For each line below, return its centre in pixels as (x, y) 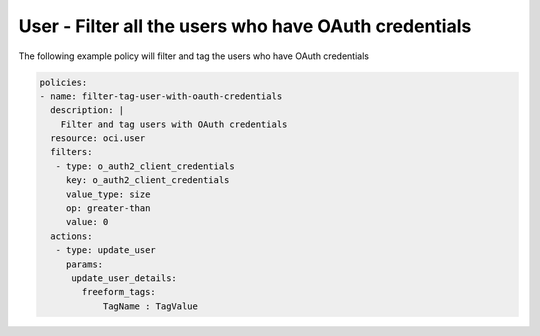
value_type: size (108, 194)
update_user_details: (124, 278)
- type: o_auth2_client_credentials (145, 166)
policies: (63, 82)
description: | (87, 110)
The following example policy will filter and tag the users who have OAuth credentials (194, 56)
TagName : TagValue (150, 306)
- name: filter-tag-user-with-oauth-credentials (161, 96)
